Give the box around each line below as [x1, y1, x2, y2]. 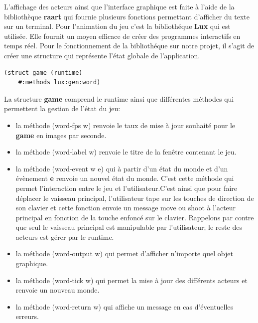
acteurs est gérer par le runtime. [15, 231, 114, 242]
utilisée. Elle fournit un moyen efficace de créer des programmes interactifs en [4, 30, 241, 41]
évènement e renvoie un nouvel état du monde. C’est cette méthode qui [15, 173, 234, 183]
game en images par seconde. [15, 130, 107, 140]
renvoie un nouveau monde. [15, 285, 100, 295]
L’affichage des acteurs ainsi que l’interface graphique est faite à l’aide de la [4, 1, 235, 11]
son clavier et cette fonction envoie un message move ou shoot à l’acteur [15, 202, 236, 213]
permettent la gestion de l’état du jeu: [4, 103, 121, 114]
